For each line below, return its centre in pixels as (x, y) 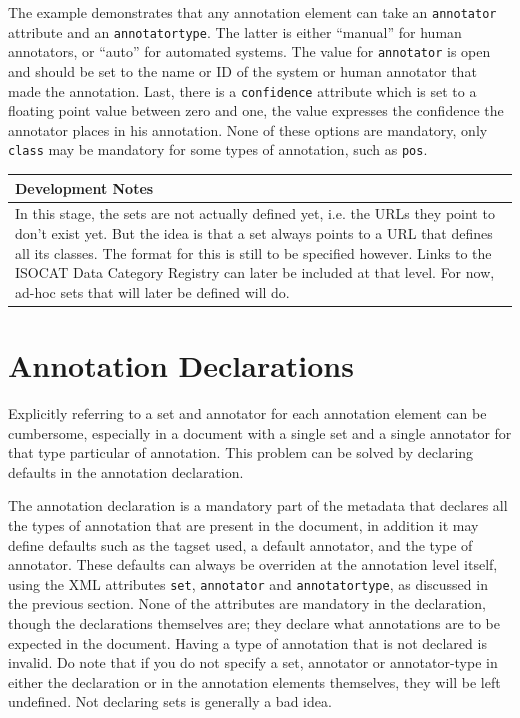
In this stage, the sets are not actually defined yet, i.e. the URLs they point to (255, 213)
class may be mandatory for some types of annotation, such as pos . (218, 149)
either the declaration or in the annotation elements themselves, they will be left (254, 681)
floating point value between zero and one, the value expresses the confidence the (256, 110)
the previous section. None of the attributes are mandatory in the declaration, (247, 603)
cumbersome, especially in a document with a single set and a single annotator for (260, 432)
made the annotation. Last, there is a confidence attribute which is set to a (242, 90)
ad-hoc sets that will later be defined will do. (152, 291)
